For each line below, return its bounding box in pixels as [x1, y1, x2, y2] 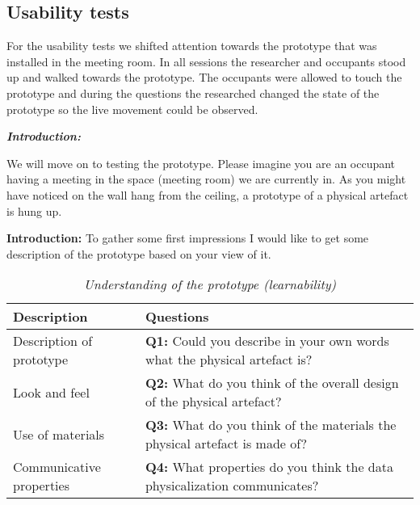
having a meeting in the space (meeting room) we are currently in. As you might [6, 170, 406, 187]
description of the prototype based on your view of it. [6, 245, 271, 262]
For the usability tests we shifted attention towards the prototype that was [6, 37, 377, 54]
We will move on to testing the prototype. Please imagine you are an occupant [6, 154, 396, 171]
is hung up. [6, 202, 62, 219]
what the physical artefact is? [145, 350, 313, 369]
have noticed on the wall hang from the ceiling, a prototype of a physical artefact [6, 186, 409, 203]
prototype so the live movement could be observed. [6, 100, 258, 117]
